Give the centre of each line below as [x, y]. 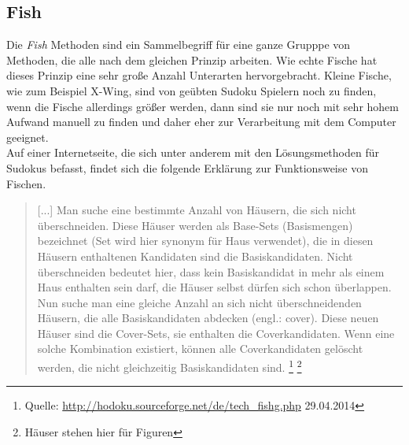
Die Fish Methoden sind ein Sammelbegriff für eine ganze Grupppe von [179, 44]
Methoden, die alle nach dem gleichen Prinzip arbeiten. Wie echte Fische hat [192, 59]
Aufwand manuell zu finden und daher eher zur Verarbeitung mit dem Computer [201, 122]
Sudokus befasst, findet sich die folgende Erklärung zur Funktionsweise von [187, 167]
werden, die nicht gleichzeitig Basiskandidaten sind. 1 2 [169, 366]
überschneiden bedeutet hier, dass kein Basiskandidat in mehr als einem [211, 271]
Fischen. [26, 183]
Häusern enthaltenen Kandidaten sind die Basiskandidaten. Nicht [195, 256]
